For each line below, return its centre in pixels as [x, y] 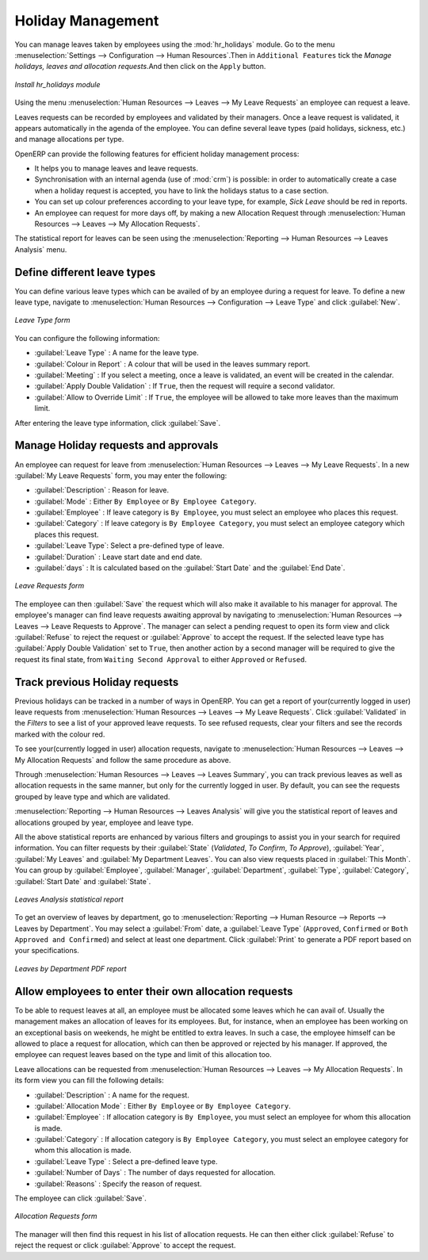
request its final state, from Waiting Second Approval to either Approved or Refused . [161, 659]
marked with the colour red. [60, 734]
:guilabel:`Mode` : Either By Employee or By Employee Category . [145, 501]
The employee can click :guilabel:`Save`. [80, 1198]
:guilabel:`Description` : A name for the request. [112, 1095]
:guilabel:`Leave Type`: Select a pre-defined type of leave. [130, 546]
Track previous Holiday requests [97, 682]
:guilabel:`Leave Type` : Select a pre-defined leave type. [126, 1161]
